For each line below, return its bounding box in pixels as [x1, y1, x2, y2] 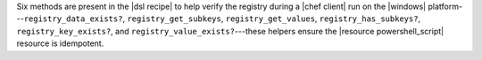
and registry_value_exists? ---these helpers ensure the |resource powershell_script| [114, 26, 445, 36]
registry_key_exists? [16, 26, 112, 36]
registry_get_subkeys [126, 14, 222, 24]
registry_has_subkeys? [319, 14, 419, 24]
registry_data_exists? [23, 14, 123, 24]
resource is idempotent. [16, 38, 104, 49]
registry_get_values [225, 14, 316, 24]
